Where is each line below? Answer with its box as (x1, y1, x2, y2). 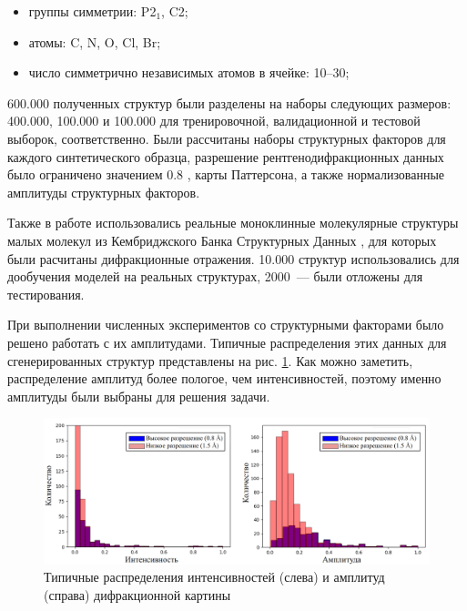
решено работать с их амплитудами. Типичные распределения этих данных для (7, 332, 447, 351)
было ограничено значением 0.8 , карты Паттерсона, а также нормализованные (7, 165, 445, 184)
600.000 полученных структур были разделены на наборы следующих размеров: (7, 93, 452, 112)
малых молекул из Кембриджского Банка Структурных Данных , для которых (7, 230, 437, 249)
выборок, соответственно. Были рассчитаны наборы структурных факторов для (7, 128, 446, 148)
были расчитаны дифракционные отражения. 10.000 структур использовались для (7, 249, 460, 268)
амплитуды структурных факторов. (7, 182, 200, 201)
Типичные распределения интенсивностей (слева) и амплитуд (44, 567, 385, 586)
